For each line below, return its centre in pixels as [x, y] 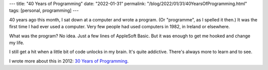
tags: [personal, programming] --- [44, 10]
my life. [17, 43]
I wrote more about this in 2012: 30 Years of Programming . [69, 61]
